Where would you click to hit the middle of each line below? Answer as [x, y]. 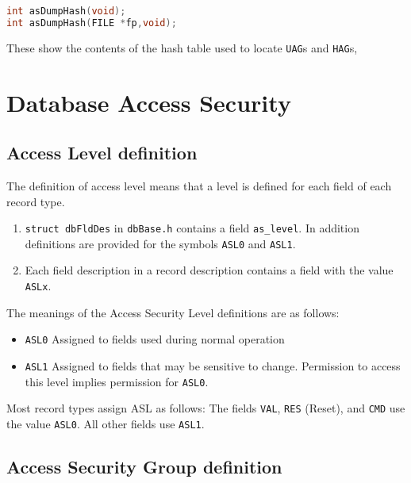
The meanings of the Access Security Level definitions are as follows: [173, 312]
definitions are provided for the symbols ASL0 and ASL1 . [160, 243]
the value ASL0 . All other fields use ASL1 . [106, 423]
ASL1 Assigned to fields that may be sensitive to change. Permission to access [213, 365]
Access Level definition [102, 153]
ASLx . [38, 286]
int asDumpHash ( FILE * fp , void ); [92, 23]
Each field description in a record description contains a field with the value [209, 270]
